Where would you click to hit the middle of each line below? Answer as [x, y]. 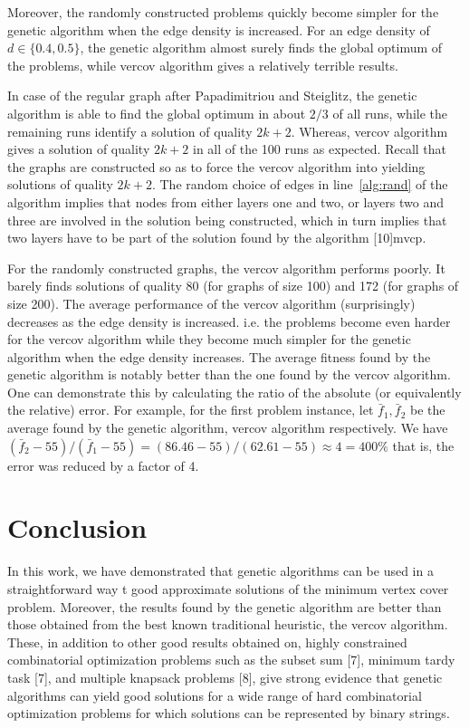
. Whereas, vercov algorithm [369, 131]
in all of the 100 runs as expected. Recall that [320, 149]
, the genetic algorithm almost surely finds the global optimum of [261, 48]
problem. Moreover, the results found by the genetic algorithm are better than [225, 606]
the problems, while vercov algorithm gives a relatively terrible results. [203, 65]
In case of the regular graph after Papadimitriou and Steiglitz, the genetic [212, 96]
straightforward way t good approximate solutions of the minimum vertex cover [228, 588]
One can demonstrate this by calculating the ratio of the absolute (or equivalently [234, 392]
